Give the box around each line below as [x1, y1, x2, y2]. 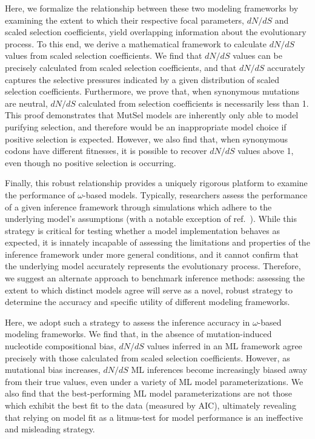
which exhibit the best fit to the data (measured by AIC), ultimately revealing [5, 399, 296, 411]
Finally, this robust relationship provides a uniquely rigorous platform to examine [5, 176, 308, 189]
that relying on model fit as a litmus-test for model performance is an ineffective [5, 411, 303, 423]
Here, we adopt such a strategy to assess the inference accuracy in [5, 315, 250, 328]
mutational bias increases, [5, 363, 101, 376]
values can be [233, 49, 282, 62]
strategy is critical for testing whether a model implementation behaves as [5, 224, 280, 236]
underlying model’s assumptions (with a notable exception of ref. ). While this [5, 212, 297, 225]
